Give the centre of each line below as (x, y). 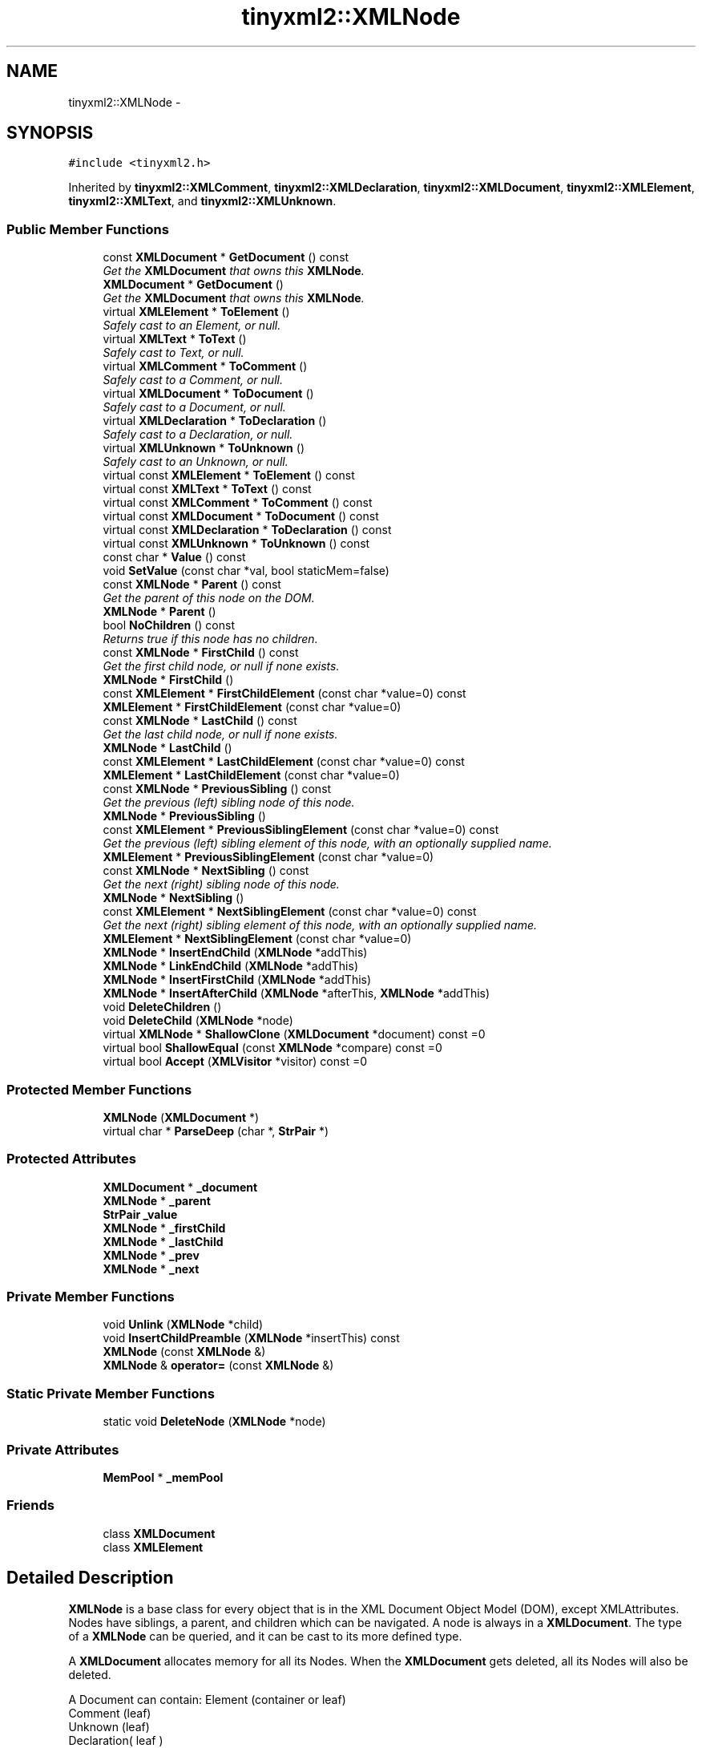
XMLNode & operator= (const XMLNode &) (218, 1366)
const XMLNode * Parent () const (192, 585)
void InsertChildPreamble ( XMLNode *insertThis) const (251, 1338)
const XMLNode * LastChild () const (200, 721)
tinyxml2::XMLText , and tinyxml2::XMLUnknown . (202, 201)
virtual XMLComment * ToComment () (205, 366)
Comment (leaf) (110, 1713)
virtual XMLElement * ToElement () (196, 312)
